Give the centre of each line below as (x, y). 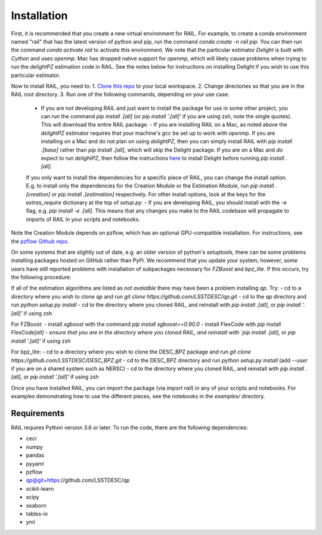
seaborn (36, 505)
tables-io (37, 514)
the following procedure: (41, 277)
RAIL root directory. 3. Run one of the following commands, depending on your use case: (120, 94)
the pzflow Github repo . (40, 241)
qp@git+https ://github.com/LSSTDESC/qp (78, 480)
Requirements (38, 413)
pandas (35, 455)
